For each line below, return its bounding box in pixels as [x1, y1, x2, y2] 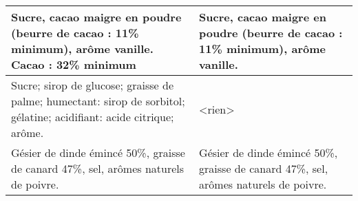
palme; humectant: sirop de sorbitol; [11, 93, 185, 109]
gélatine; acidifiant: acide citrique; [11, 109, 174, 125]
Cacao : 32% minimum [11, 56, 136, 72]
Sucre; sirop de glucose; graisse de [11, 77, 174, 93]
